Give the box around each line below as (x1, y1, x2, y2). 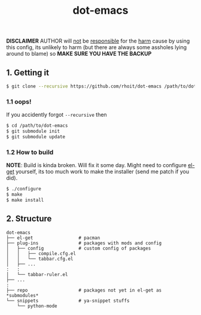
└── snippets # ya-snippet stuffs (6, 298, 130, 304)
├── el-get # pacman (6, 235, 100, 241)
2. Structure (6, 214, 52, 224)
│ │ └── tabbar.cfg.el (6, 256, 74, 262)
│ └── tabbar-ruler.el (6, 271, 68, 277)
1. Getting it (6, 67, 50, 78)
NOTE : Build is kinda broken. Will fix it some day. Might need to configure (6, 162, 187, 169)
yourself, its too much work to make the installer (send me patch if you (16, 168, 190, 175)
